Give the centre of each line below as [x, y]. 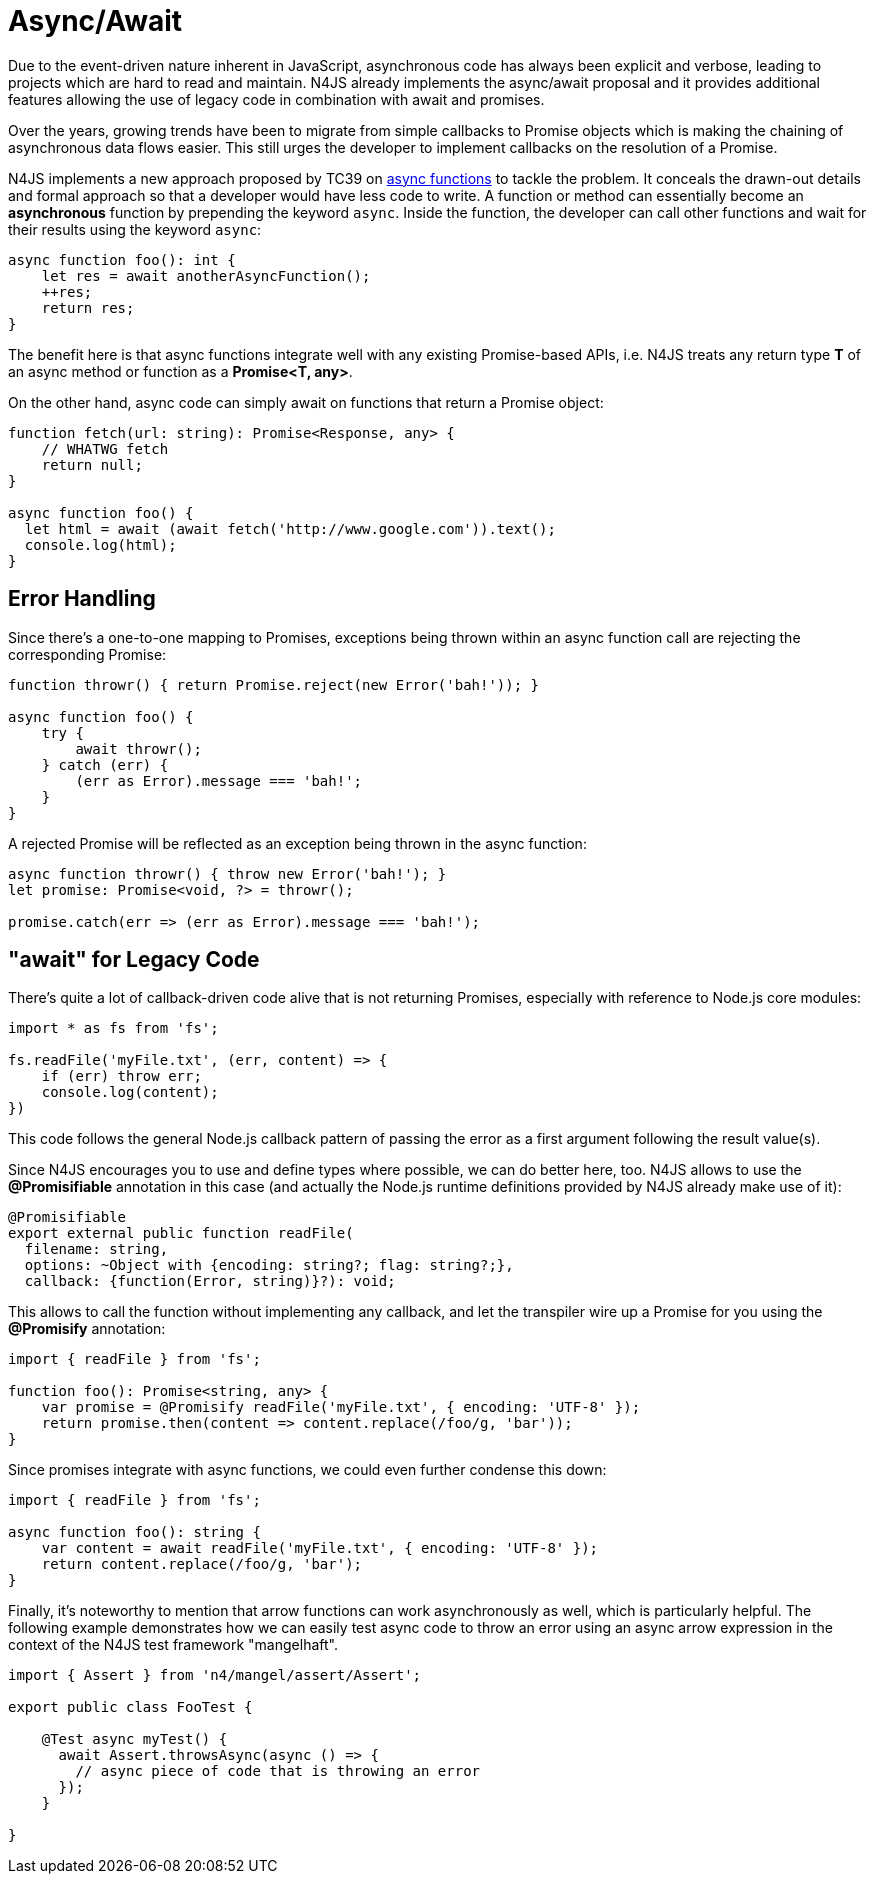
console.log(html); [100, 544]
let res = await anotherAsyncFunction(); [206, 275]
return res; [88, 307]
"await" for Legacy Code [134, 960]
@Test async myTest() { [134, 1739]
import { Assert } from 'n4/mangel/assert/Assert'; [215, 1675]
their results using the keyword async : [135, 229]
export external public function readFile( [181, 1233]
